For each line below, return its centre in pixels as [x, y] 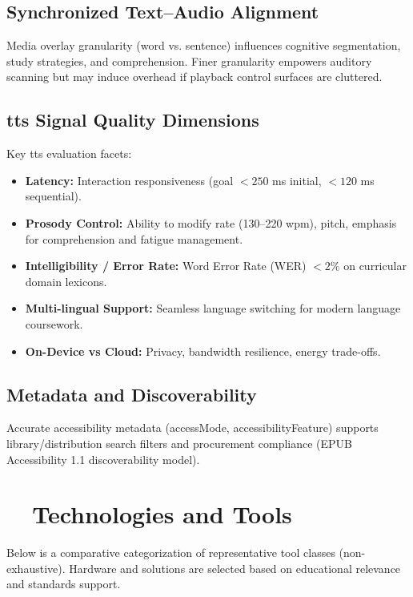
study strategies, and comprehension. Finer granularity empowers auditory [189, 61]
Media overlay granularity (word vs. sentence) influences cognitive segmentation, [204, 45]
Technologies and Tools [162, 514]
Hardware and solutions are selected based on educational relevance [235, 568]
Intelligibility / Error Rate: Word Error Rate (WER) [166, 266]
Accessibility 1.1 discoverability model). [103, 459]
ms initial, [297, 180]
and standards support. [64, 584]
